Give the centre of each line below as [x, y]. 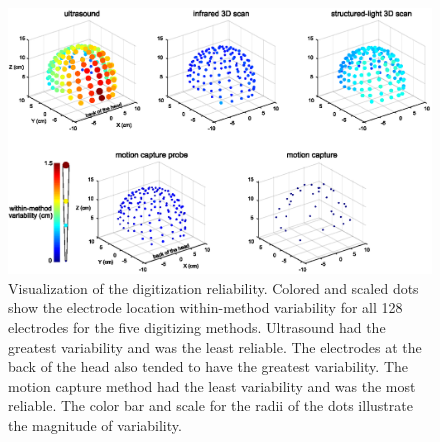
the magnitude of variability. [95, 424]
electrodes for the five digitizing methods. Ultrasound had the [197, 327]
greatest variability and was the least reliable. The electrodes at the [215, 346]
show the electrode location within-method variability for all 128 [205, 307]
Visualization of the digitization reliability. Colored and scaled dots [213, 287]
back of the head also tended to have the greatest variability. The [208, 366]
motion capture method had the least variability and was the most [212, 385]
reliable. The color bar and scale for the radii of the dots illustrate [210, 405]
